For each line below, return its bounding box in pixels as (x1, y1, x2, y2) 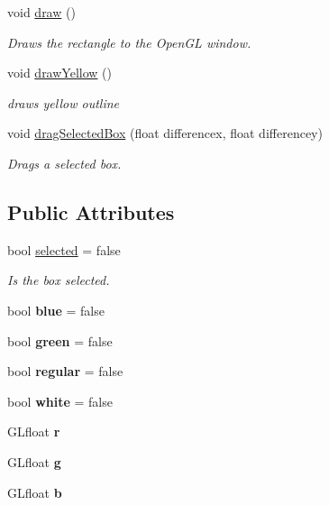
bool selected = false (7, 240, 121, 259)
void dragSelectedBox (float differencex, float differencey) (7, 124, 323, 142)
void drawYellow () (7, 63, 112, 82)
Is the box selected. (7, 271, 110, 289)
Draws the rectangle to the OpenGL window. (7, 32, 251, 51)
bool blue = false (7, 300, 105, 319)
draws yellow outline (7, 93, 119, 112)
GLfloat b (7, 482, 62, 501)
